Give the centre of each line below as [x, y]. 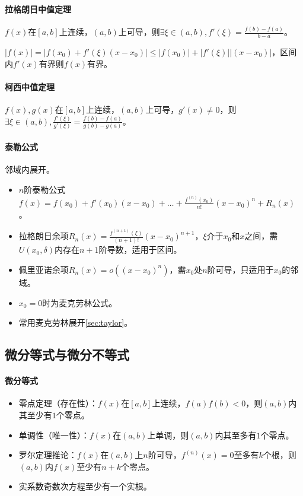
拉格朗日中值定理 [38, 9]
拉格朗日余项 [44, 236]
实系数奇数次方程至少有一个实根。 [85, 486]
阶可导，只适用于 [240, 269]
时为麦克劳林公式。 [80, 302]
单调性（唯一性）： [54, 435]
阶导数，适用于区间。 [140, 249]
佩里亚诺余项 [44, 269]
